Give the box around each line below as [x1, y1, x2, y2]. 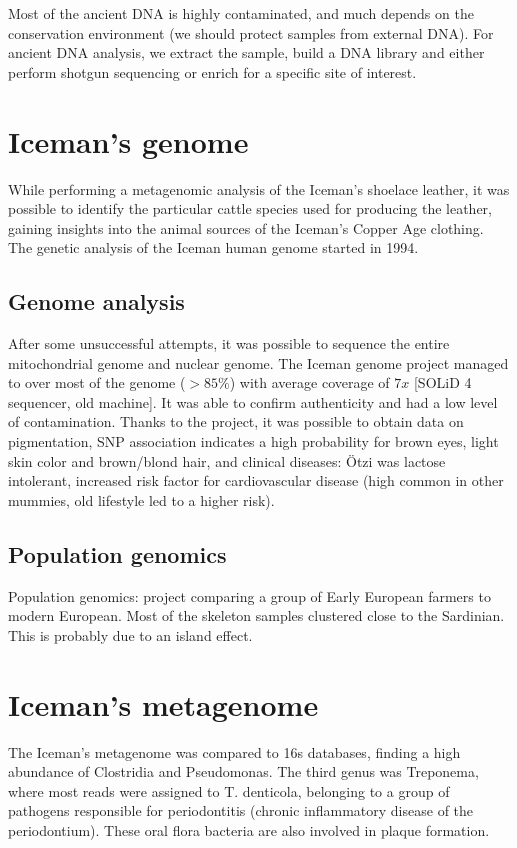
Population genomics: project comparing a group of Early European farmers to [8, 585, 491, 606]
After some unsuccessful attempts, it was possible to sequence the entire [8, 333, 450, 354]
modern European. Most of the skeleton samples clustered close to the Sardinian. [8, 605, 505, 626]
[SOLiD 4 [413, 372, 472, 393]
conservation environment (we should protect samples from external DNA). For [8, 22, 494, 43]
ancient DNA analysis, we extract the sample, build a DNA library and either [8, 42, 485, 63]
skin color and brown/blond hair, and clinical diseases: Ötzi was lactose [8, 450, 446, 471]
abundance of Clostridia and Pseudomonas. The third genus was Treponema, [8, 761, 479, 782]
